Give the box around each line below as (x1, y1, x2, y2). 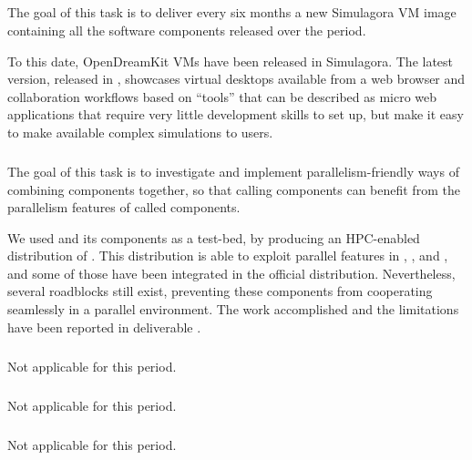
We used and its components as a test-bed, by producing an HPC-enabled (7, 228, 420, 247)
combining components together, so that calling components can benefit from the (7, 179, 460, 199)
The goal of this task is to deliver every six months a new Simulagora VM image (7, 3, 457, 22)
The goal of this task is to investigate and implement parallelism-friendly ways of (7, 161, 459, 180)
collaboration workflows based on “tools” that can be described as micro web (7, 87, 437, 106)
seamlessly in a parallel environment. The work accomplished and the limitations (7, 300, 459, 319)
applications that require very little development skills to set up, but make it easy (7, 105, 464, 124)
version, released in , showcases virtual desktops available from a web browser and (7, 69, 466, 88)
